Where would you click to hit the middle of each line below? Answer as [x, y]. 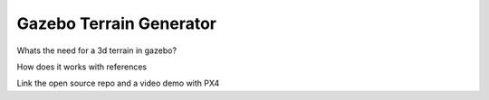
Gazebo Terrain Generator [117, 23]
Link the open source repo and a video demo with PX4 [118, 83]
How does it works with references [82, 67]
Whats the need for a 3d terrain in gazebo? [96, 50]
